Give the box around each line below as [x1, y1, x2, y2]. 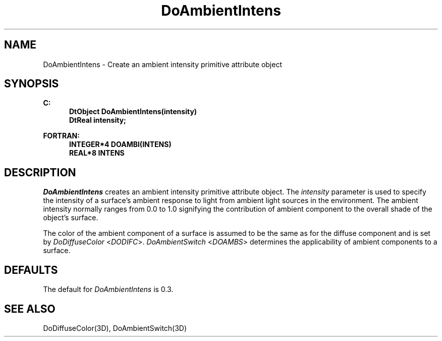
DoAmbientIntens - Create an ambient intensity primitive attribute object [43, 60, 282, 69]
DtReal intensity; [69, 116, 126, 125]
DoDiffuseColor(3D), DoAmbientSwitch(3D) [43, 323, 187, 332]
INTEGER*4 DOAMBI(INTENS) [69, 140, 172, 149]
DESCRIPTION [4, 166, 76, 179]
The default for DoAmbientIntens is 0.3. [43, 285, 174, 294]
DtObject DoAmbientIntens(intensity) [69, 107, 197, 116]
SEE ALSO [4, 302, 56, 315]
